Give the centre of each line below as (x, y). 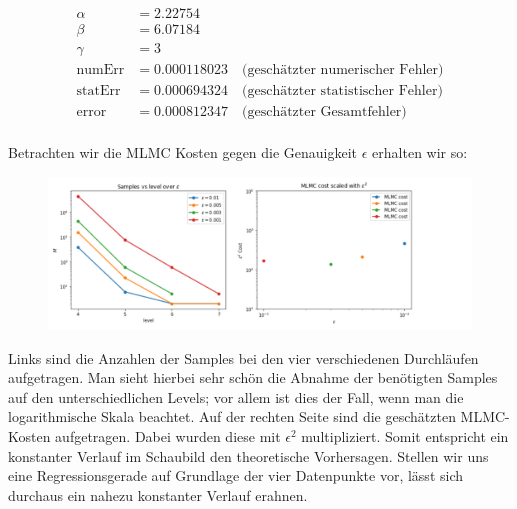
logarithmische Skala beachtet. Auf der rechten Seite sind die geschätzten (232, 416)
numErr (100, 70)
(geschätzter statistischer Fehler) (342, 91)
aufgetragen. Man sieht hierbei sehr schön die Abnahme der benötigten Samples (253, 377)
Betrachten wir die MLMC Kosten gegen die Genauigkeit (183, 152)
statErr (98, 91)
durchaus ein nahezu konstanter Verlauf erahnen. (158, 494)
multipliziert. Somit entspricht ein (405, 435)
